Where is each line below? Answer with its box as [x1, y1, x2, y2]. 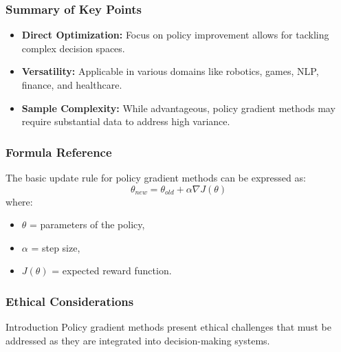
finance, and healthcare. [21, 78, 122, 91]
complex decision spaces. [21, 41, 125, 55]
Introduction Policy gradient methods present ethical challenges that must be [5, 320, 331, 334]
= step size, [31, 240, 80, 254]
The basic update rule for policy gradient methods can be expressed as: [5, 170, 306, 184]
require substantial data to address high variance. [21, 114, 230, 129]
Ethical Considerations [5, 292, 134, 309]
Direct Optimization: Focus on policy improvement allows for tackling [21, 27, 329, 42]
